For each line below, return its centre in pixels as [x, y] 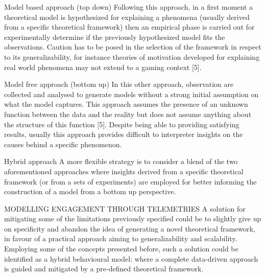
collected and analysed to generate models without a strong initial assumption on [131, 94]
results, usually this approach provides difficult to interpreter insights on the [124, 134]
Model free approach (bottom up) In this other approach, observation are [119, 84]
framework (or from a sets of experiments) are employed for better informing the [130, 181]
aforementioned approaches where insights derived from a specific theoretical [124, 171]
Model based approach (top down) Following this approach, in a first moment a [129, 7]
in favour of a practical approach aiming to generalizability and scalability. [121, 238]
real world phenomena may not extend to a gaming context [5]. [103, 67]
